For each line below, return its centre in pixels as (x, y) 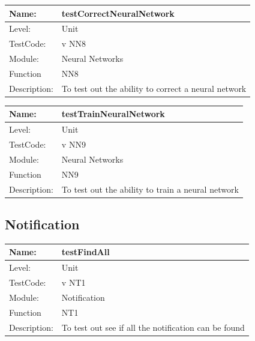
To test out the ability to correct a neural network (154, 88)
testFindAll (85, 252)
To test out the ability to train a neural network (150, 189)
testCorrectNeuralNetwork (118, 13)
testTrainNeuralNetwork (113, 114)
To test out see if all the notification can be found (153, 327)
